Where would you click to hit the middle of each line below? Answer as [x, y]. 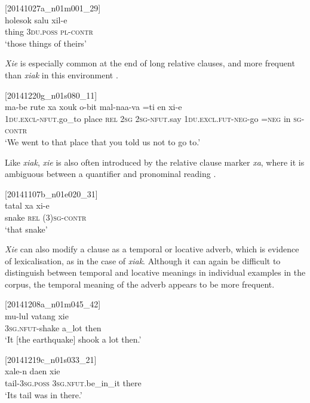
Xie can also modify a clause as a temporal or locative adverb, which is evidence [152, 249]
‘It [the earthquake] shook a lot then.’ [73, 339]
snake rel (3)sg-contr [46, 217]
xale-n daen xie [33, 371]
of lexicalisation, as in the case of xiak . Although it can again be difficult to [143, 260]
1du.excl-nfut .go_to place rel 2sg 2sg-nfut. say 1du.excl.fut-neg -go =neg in [148, 118]
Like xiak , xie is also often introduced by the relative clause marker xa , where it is [155, 162]
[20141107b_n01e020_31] [51, 193]
